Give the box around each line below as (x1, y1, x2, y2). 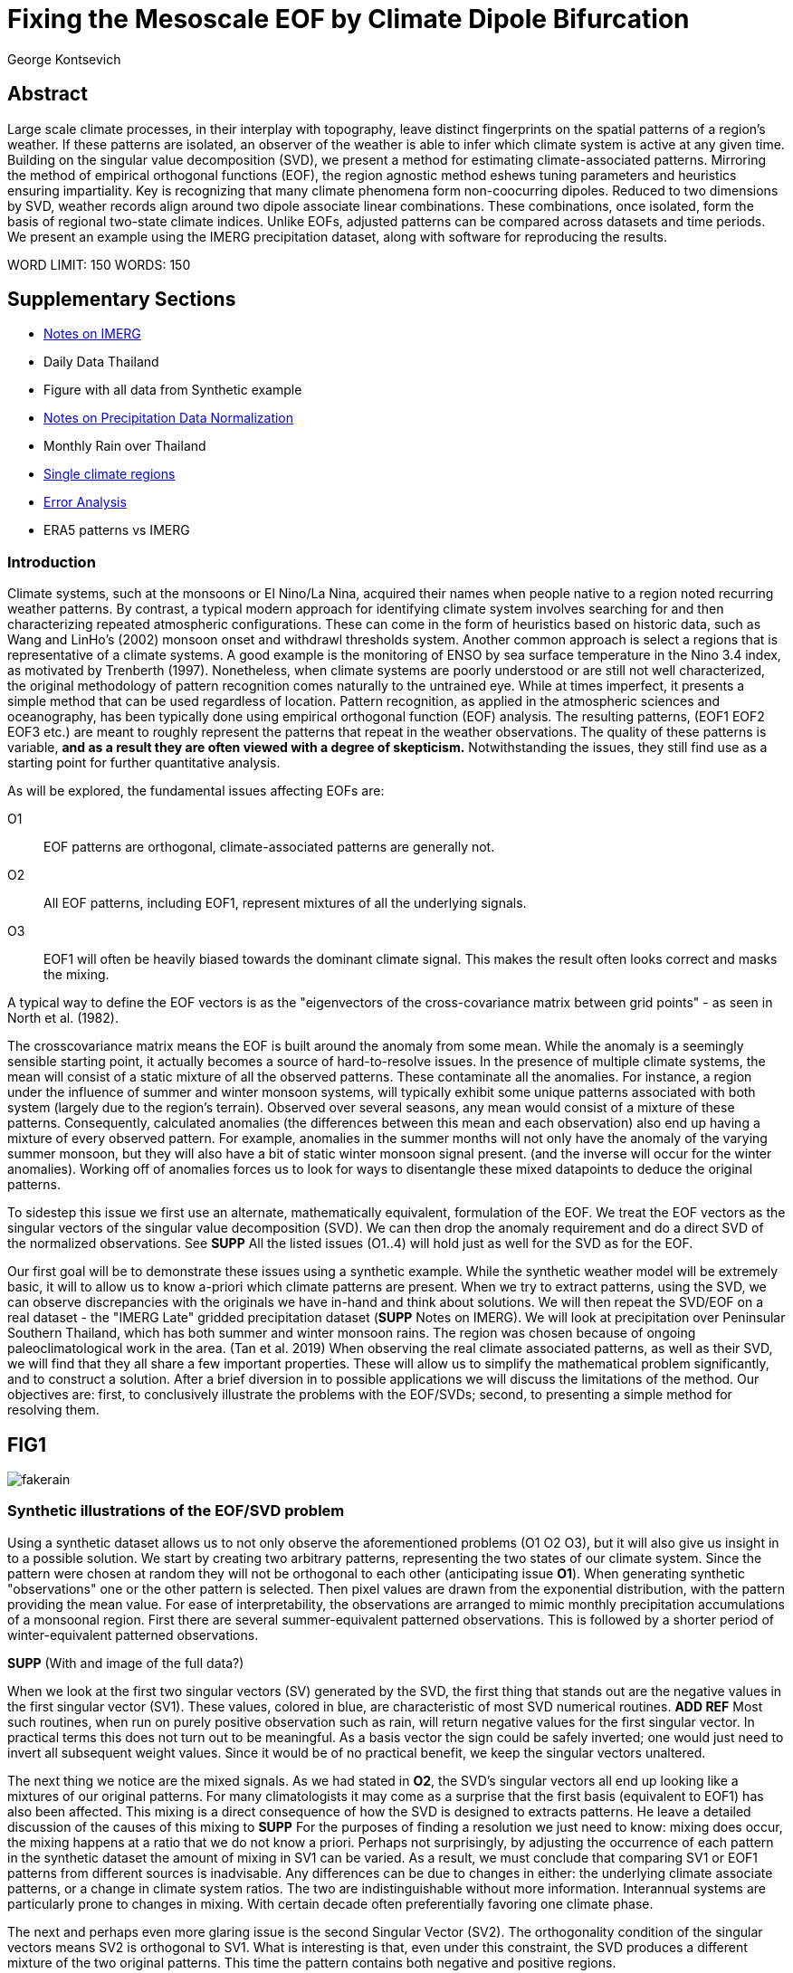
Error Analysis (43, 494, 127, 510)
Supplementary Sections (7, 288, 236, 311)
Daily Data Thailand (43, 354, 159, 370)
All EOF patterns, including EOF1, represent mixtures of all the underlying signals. (43, 895, 527, 911)
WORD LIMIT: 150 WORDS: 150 (7, 256, 191, 272)
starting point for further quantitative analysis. (7, 755, 281, 771)
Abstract (7, 82, 88, 106)
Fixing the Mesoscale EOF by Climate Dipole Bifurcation (7, 4, 690, 34)
